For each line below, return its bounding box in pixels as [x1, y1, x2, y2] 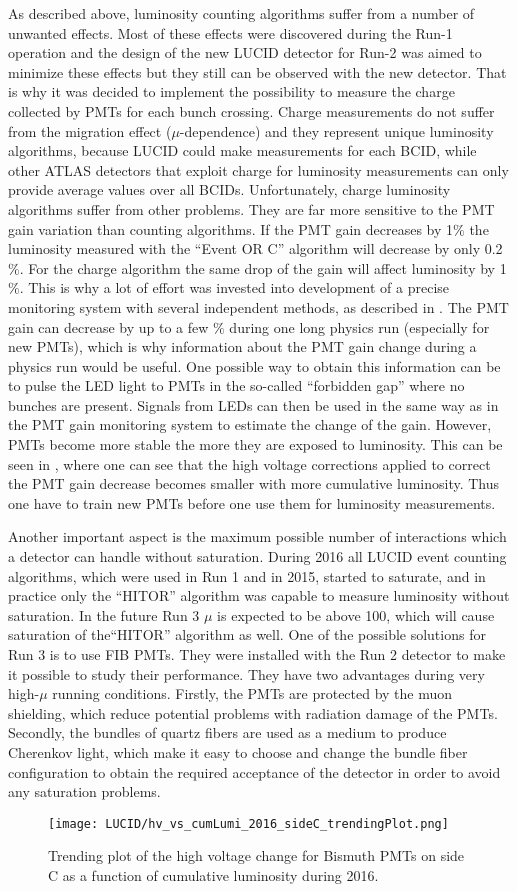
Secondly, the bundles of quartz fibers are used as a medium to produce [8, 722, 447, 743]
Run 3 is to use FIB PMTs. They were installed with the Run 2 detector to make [8, 644, 506, 664]
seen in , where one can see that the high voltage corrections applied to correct [8, 453, 491, 474]
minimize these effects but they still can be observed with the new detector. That [8, 61, 507, 82]
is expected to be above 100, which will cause [217, 604, 495, 625]
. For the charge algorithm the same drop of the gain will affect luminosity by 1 [19, 257, 507, 278]
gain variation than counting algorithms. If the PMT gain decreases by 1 [8, 218, 454, 239]
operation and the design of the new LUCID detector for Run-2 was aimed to [8, 42, 482, 63]
